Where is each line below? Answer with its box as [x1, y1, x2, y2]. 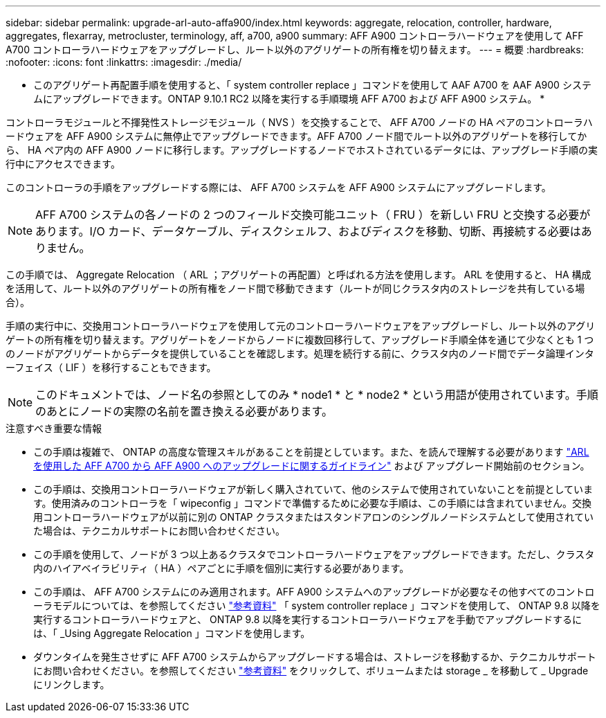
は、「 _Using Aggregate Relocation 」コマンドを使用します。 [33, 627, 311, 639]
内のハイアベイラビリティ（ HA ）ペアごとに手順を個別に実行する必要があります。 [33, 562, 410, 574]
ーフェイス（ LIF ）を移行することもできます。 [6, 361, 217, 373]
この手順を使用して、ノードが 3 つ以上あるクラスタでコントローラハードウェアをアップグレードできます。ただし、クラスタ [33, 548, 595, 560]
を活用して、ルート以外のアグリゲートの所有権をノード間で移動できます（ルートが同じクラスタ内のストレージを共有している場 [6, 282, 585, 294]
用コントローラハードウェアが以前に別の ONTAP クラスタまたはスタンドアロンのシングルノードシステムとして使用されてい [33, 511, 594, 523]
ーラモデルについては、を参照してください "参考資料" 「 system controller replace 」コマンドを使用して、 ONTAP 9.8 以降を [33, 600, 600, 611]
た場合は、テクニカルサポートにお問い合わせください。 [33, 525, 285, 537]
